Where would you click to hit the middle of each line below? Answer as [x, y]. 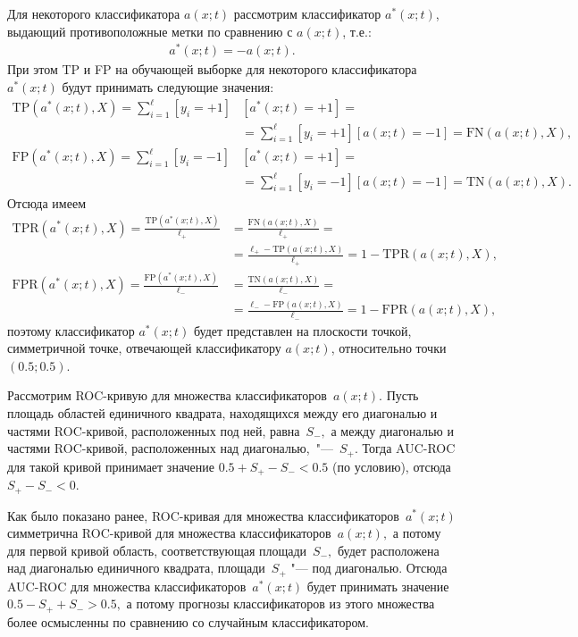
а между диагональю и [392, 430]
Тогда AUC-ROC [409, 448]
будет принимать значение [378, 586]
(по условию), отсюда [392, 466]
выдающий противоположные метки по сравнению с [150, 31]
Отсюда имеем [46, 202]
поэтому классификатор [71, 330]
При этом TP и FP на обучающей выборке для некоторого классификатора [212, 69]
